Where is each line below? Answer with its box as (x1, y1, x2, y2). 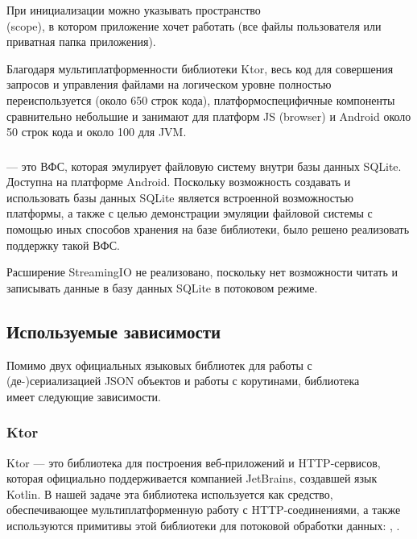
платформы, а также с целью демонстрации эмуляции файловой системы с (6, 205, 373, 222)
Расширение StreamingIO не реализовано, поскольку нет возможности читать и (6, 263, 398, 280)
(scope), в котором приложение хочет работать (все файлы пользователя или (6, 17, 382, 34)
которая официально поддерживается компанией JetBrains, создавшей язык (6, 470, 378, 487)
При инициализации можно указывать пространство (6, 2, 261, 18)
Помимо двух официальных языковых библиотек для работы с (6, 356, 312, 373)
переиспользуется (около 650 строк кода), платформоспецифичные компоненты (6, 91, 395, 108)
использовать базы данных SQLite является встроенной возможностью (6, 189, 353, 205)
